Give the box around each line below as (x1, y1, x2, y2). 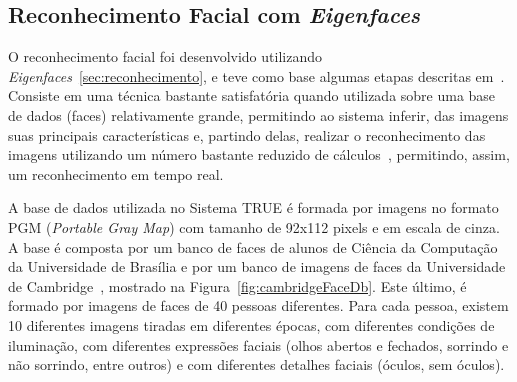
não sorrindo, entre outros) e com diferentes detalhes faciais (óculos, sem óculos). (8, 354, 505, 375)
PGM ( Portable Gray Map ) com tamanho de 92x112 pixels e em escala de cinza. (8, 216, 500, 237)
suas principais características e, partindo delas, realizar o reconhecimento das (8, 124, 486, 145)
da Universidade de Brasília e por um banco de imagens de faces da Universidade (8, 256, 506, 277)
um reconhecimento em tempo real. (8, 163, 224, 184)
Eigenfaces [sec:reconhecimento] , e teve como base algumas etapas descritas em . (8, 65, 505, 86)
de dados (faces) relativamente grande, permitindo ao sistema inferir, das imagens (8, 104, 509, 125)
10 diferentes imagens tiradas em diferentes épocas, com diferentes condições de (8, 314, 495, 335)
